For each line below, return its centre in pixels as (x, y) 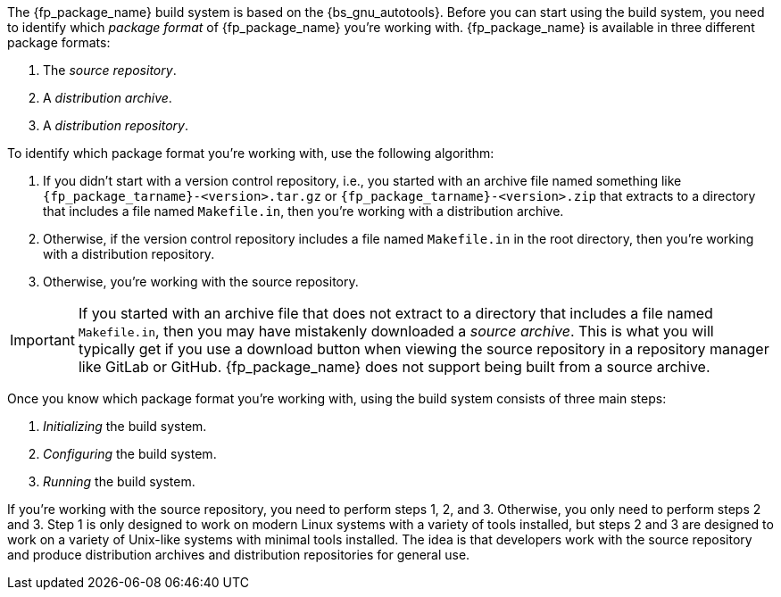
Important (42, 340)
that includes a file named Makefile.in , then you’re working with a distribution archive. (303, 211)
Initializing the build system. (125, 426)
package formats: (59, 42)
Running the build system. (119, 481)
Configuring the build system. (130, 454)
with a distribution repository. (129, 254)
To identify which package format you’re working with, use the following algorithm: (251, 153)
